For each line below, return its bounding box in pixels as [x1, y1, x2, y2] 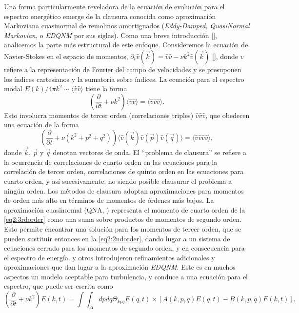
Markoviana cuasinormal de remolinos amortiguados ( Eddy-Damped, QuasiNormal [4, 20, 250, 31]
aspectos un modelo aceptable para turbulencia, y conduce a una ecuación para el [4, 271, 248, 281]
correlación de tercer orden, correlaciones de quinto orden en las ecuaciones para [4, 166, 244, 176]
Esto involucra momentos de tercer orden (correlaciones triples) [4, 110, 194, 120]
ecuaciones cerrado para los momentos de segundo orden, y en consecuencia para [4, 243, 245, 253]
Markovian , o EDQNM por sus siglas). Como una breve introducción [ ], [4, 30, 217, 40]
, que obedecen [205, 110, 250, 120]
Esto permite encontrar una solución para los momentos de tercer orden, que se [4, 223, 241, 234]
